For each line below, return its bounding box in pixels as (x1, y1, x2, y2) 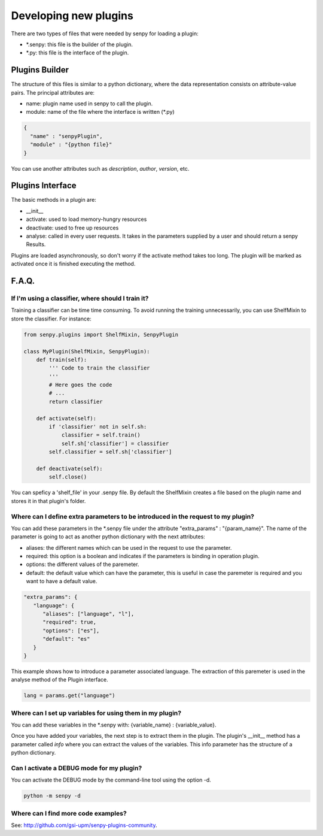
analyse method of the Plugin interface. (11, 676, 109, 683)
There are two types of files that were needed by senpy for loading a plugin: (11, 30, 199, 37)
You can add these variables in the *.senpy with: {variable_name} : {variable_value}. (11, 722, 217, 729)
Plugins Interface (11, 180, 77, 191)
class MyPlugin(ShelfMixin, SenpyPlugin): (23, 348, 150, 355)
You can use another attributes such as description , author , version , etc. (11, 165, 190, 172)
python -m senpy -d (23, 792, 81, 799)
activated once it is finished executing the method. (11, 261, 136, 268)
